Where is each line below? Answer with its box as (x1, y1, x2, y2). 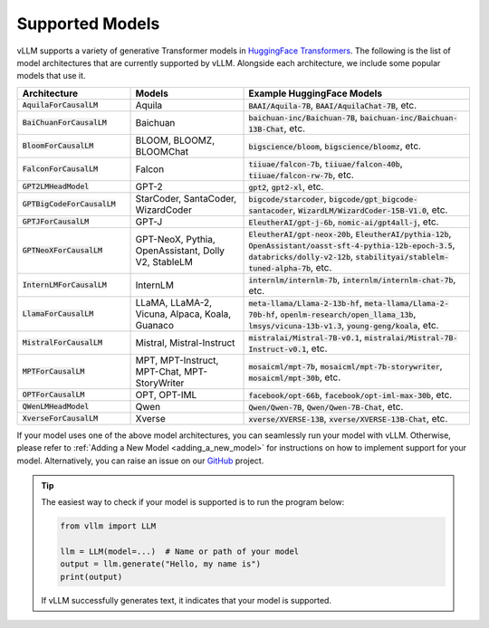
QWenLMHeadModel (22, 402, 90, 412)
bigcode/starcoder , (248, 192, 327, 205)
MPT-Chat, (135, 365, 182, 377)
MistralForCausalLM (22, 338, 103, 347)
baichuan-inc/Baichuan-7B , (248, 110, 358, 123)
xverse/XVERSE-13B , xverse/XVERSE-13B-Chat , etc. (248, 412, 448, 424)
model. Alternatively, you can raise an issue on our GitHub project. (16, 455, 264, 466)
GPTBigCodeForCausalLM (22, 199, 117, 209)
